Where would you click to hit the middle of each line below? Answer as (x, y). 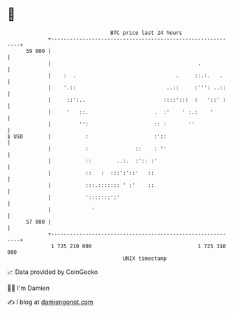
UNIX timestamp (145, 258)
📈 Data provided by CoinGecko (53, 272)
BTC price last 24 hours (146, 33)
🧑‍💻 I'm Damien (29, 288)
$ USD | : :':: (87, 136)
